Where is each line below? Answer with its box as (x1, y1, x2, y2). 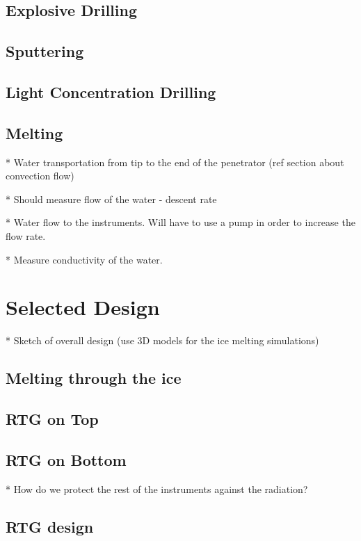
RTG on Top (6, 408, 99, 429)
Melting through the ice (6, 367, 182, 389)
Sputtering (6, 40, 84, 62)
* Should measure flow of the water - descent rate (6, 191, 217, 206)
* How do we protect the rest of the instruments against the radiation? (6, 481, 308, 496)
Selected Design (6, 293, 160, 321)
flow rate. (6, 228, 46, 243)
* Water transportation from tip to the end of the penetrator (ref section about (6, 154, 344, 169)
